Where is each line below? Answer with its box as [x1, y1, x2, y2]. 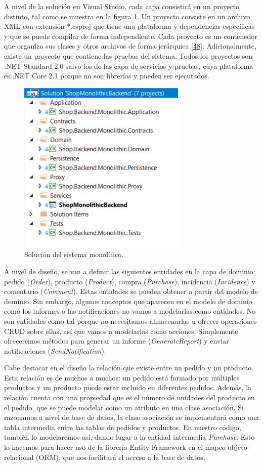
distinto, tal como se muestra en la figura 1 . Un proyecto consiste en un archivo [4, 11, 250, 21]
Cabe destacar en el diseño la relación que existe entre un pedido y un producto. [4, 362, 254, 373]
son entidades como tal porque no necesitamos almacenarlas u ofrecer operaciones [4, 315, 257, 326]
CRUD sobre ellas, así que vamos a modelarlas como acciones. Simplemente [4, 325, 238, 336]
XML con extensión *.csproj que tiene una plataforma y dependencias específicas [4, 21, 255, 31]
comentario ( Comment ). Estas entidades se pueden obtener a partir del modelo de [4, 286, 258, 296]
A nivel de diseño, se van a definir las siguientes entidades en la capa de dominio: [4, 266, 255, 276]
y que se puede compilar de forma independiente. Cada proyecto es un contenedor [4, 30, 257, 41]
